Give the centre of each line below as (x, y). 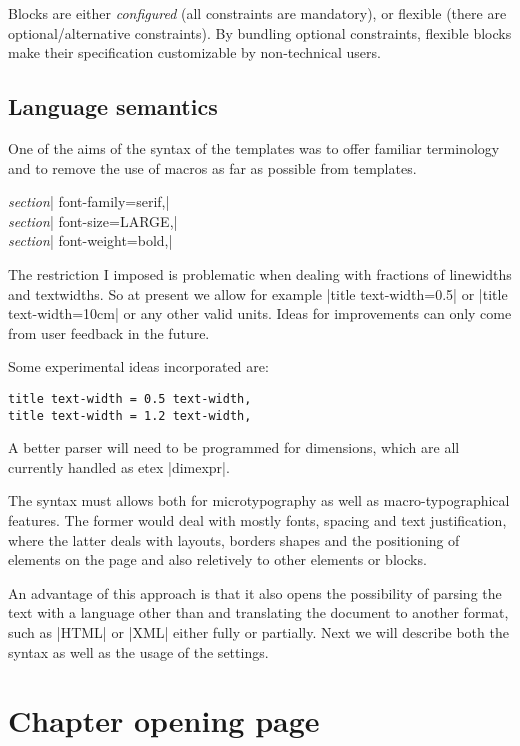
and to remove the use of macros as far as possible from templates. (212, 167)
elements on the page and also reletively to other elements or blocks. (217, 559)
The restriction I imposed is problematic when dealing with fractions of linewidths (260, 273)
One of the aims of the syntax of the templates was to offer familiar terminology (254, 147)
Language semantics (113, 106)
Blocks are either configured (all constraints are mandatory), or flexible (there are (257, 13)
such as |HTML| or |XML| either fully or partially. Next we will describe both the (258, 631)
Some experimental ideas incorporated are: (138, 366)
